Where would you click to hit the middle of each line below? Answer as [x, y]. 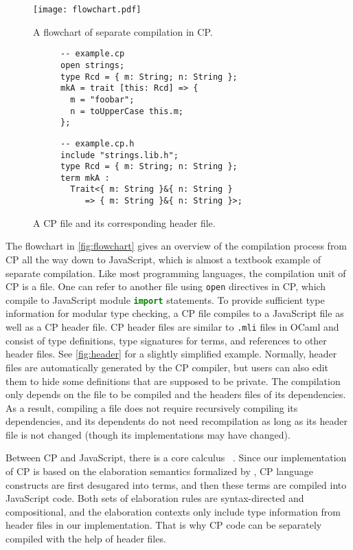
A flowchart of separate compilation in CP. [123, 31]
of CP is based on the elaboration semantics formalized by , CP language [159, 471]
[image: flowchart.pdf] [87, 10]
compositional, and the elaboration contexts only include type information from [173, 511]
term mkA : [85, 178]
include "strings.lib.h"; [119, 155]
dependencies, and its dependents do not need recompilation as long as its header [176, 421]
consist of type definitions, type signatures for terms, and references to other [166, 340]
